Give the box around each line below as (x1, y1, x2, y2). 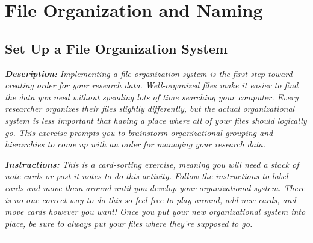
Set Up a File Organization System (5, 38, 228, 57)
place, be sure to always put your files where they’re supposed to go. (5, 217, 253, 229)
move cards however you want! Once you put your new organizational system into (5, 205, 306, 218)
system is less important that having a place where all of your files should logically (5, 114, 307, 126)
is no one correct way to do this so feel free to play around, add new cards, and (5, 193, 296, 206)
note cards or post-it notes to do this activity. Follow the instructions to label (5, 170, 288, 182)
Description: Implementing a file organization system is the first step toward (5, 67, 293, 79)
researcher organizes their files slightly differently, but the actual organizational (5, 102, 295, 115)
